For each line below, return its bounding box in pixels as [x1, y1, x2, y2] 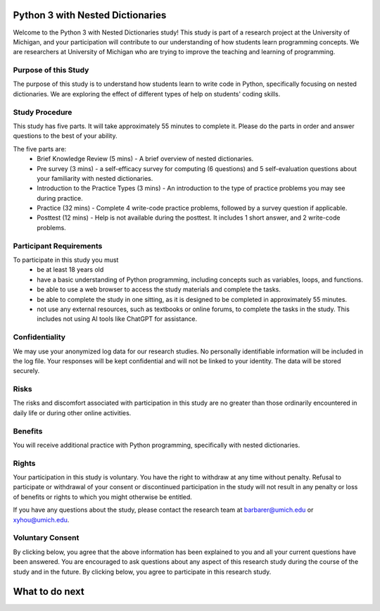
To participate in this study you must [13, 256, 119, 264]
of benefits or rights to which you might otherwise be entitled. [13, 493, 193, 501]
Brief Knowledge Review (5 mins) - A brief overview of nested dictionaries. [37, 155, 254, 163]
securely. [13, 367, 40, 375]
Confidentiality [13, 332, 66, 342]
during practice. [37, 194, 84, 202]
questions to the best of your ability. [13, 132, 118, 140]
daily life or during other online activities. [13, 408, 132, 417]
